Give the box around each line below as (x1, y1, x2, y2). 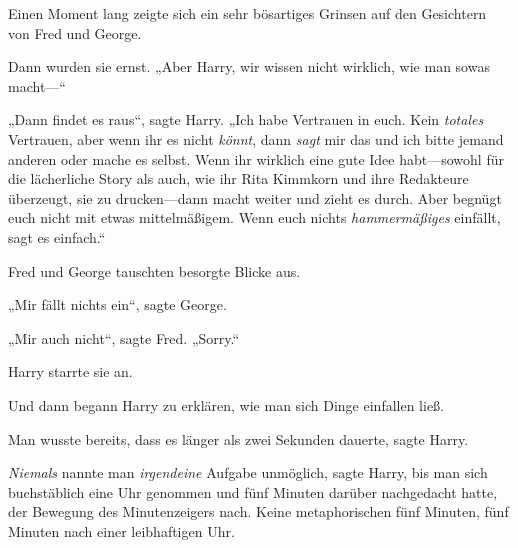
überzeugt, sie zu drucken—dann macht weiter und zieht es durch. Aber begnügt (8, 187, 502, 208)
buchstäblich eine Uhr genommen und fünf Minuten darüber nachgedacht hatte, (8, 481, 498, 502)
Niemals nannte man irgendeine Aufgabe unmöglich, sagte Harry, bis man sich (8, 462, 488, 483)
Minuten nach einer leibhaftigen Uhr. (8, 520, 235, 541)
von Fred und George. (8, 22, 142, 43)
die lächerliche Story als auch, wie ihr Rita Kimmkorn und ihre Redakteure (8, 168, 469, 189)
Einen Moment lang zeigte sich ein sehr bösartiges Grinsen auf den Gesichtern (8, 3, 487, 23)
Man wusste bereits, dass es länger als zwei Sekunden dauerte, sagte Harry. (8, 428, 469, 449)
